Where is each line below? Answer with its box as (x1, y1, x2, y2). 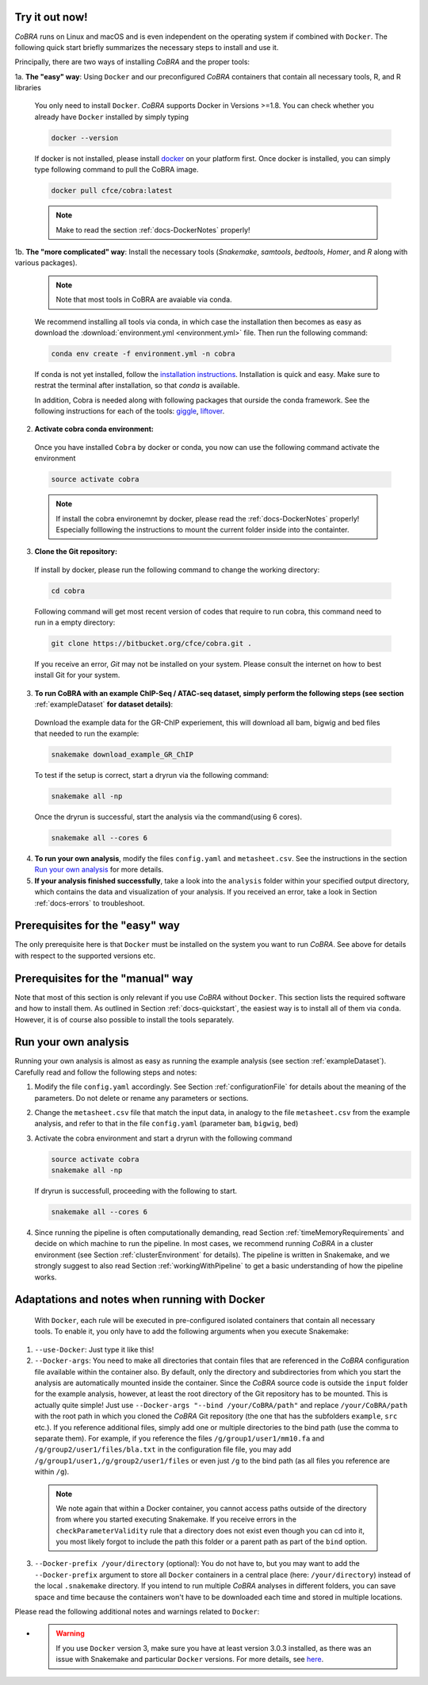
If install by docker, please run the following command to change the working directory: (34, 564, 320, 575)
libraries (14, 83, 41, 93)
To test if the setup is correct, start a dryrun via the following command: (34, 771, 269, 780)
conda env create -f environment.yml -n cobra (51, 349, 235, 358)
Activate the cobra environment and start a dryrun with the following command (34, 1133, 292, 1143)
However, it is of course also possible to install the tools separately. (14, 1014, 235, 1024)
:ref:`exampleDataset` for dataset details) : (34, 699, 174, 710)
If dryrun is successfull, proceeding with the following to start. (34, 1187, 238, 1196)
